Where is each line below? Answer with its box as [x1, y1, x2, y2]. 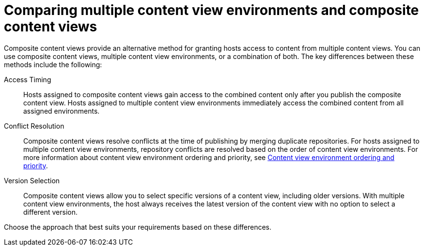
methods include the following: [4, 60, 102, 69]
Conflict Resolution [4, 121, 64, 130]
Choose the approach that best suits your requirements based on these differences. [4, 222, 272, 231]
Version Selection [4, 176, 60, 185]
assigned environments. [23, 106, 100, 115]
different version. [23, 207, 78, 216]
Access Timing [4, 75, 51, 84]
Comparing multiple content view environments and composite [4, 2, 419, 18]
